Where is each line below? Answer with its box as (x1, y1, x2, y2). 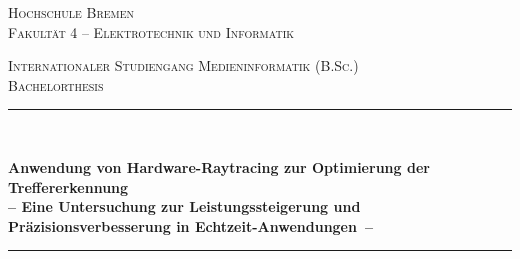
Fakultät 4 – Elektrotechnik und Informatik (8, 21, 295, 42)
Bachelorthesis (8, 74, 104, 95)
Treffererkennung (8, 176, 129, 197)
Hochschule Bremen (8, 2, 135, 22)
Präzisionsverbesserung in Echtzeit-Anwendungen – (8, 215, 374, 236)
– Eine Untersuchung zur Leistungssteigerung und (8, 196, 361, 217)
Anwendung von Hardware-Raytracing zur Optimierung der (8, 156, 430, 177)
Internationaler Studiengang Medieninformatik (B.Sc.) (8, 55, 359, 76)
